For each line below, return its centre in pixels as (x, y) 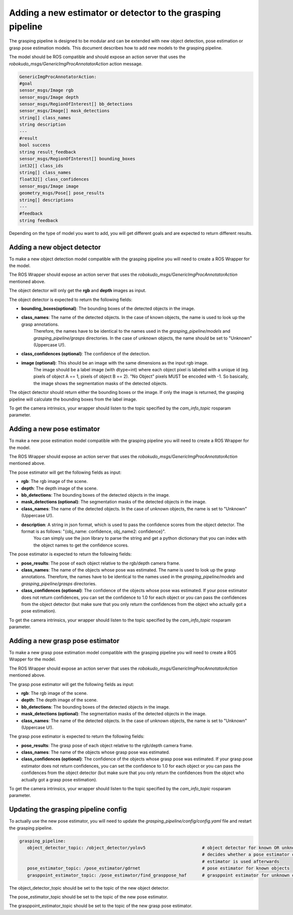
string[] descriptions (46, 200)
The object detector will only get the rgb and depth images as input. (78, 291)
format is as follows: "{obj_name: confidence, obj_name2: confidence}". (94, 531)
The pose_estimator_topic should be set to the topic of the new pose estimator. (89, 897)
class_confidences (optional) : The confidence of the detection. (86, 354)
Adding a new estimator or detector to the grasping (115, 13)
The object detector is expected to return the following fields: (71, 299)
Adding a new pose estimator (54, 429)
